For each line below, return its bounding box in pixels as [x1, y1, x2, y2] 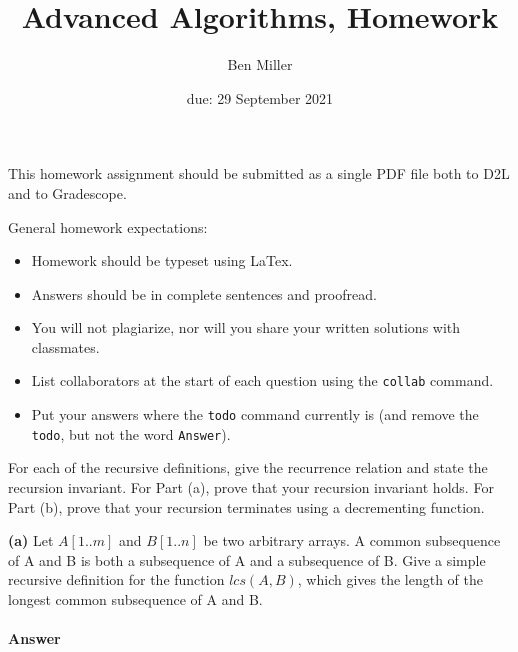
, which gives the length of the [297, 569, 483, 590]
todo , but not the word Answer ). [31, 423, 231, 444]
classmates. [31, 336, 100, 357]
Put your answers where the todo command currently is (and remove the [31, 404, 479, 425]
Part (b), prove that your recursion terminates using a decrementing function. [8, 496, 485, 517]
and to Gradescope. [8, 182, 127, 203]
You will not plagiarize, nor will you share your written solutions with [31, 317, 461, 338]
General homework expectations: [8, 216, 208, 237]
